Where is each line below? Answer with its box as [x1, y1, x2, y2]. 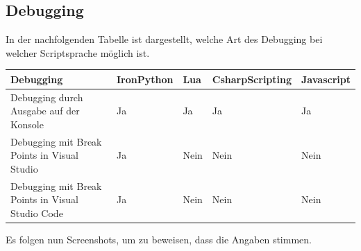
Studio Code [10, 205, 63, 220]
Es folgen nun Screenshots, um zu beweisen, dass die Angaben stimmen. [6, 232, 312, 247]
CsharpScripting [212, 71, 292, 86]
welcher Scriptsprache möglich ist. [6, 45, 150, 60]
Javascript [301, 71, 351, 86]
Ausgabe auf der [10, 103, 80, 118]
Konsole [10, 116, 44, 131]
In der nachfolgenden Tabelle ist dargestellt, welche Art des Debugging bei [6, 32, 323, 46]
